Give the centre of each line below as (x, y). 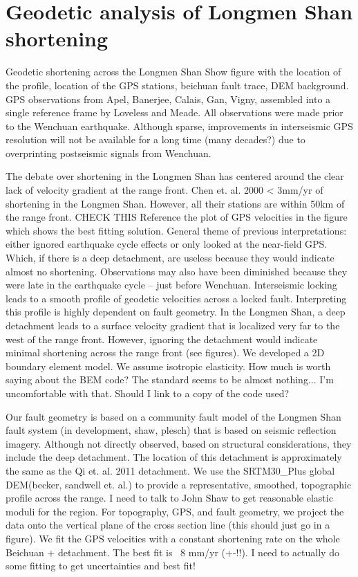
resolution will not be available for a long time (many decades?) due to (156, 139)
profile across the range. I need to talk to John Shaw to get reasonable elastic (169, 498)
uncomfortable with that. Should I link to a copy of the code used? (148, 393)
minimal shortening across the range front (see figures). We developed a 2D (165, 352)
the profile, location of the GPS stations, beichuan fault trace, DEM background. (177, 85)
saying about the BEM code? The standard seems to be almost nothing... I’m (170, 379)
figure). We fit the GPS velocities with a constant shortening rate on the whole (173, 538)
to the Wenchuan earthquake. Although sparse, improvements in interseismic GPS (179, 126)
